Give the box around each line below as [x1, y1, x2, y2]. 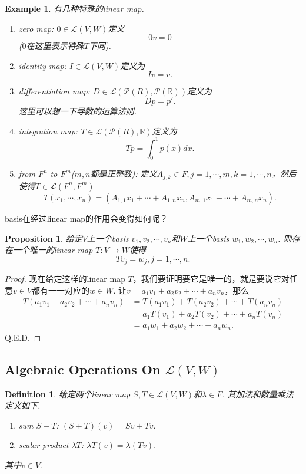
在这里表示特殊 [26, 39, 84, 52]
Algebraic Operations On [5, 360, 161, 378]
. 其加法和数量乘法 [222, 387, 294, 400]
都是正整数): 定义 [90, 167, 157, 180]
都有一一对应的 [32, 284, 90, 296]
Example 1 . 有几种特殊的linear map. [5, 2, 144, 14]
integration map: [18, 124, 78, 137]
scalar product [18, 439, 69, 451]
